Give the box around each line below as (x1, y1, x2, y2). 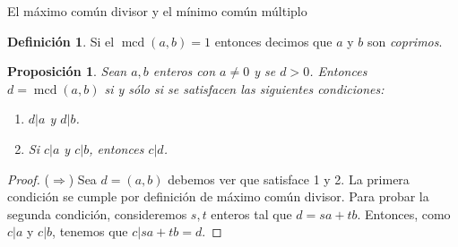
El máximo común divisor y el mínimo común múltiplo (7, 2, 307, 20)
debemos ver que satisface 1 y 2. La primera (168, 169, 410, 188)
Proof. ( (7, 169, 49, 188)
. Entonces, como (357, 204, 451, 223)
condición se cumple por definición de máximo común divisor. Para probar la (7, 187, 429, 206)
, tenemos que (52, 222, 128, 241)
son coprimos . (367, 31, 443, 50)
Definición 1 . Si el (7, 31, 115, 50)
